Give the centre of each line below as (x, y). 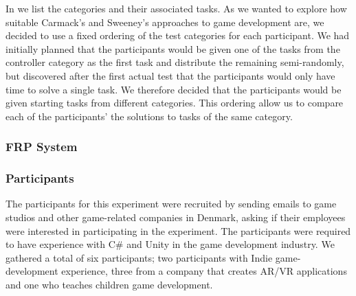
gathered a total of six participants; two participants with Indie (139, 257)
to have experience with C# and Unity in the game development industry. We (170, 244)
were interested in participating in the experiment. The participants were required (178, 230)
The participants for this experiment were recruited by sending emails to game (171, 204)
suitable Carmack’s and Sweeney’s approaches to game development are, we (165, 22)
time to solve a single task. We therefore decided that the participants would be (174, 89)
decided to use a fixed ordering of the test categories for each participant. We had (178, 35)
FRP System (42, 147)
